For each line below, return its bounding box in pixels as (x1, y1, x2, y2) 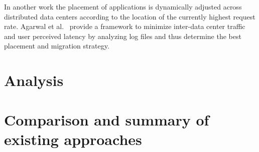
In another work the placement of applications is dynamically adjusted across (4, 1, 242, 11)
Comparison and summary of (4, 109, 209, 129)
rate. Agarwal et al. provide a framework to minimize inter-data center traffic (4, 21, 245, 31)
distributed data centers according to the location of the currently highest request (4, 11, 255, 21)
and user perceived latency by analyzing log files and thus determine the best (4, 30, 241, 41)
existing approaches (4, 128, 142, 149)
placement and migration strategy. (4, 40, 109, 51)
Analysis (4, 70, 64, 90)
